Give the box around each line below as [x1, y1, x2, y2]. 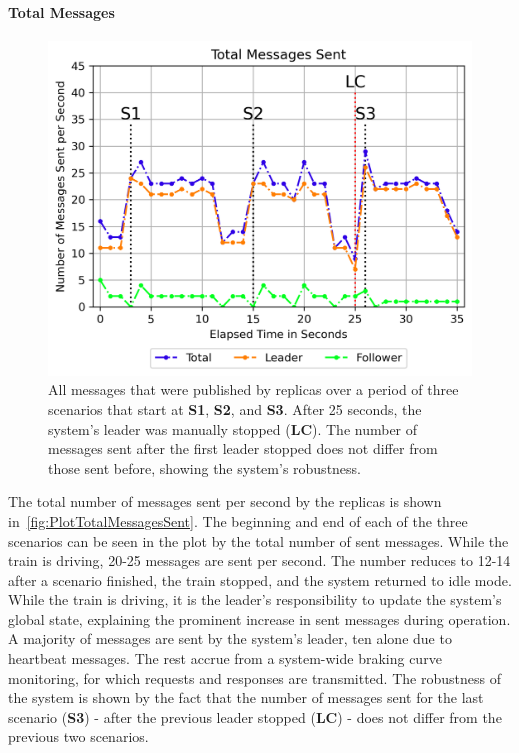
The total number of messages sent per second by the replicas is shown [8, 491, 442, 512]
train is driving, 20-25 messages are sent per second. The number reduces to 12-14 [8, 550, 511, 571]
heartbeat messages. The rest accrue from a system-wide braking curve [8, 648, 442, 669]
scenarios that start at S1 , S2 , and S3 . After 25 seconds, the [48, 398, 422, 419]
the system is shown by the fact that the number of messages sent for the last [8, 687, 484, 708]
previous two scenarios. [8, 726, 149, 747]
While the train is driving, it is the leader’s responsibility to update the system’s [8, 589, 502, 610]
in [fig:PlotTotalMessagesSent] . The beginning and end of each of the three [8, 510, 468, 531]
